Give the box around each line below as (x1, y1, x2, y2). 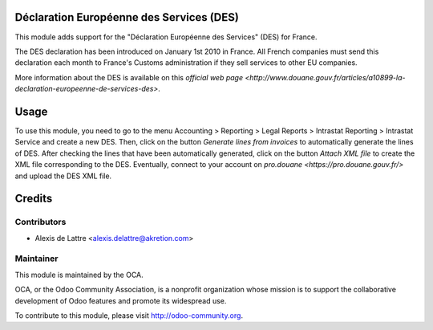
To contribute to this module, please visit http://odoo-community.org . (14, 311, 244, 320)
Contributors (14, 217, 67, 228)
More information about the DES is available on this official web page (14, 72, 244, 82)
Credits (14, 192, 53, 206)
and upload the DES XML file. (14, 171, 112, 181)
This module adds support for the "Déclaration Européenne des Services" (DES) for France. (14, 32, 318, 42)
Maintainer (14, 253, 59, 264)
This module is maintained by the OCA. (14, 270, 144, 279)
